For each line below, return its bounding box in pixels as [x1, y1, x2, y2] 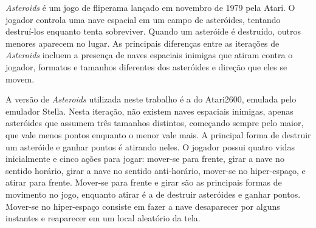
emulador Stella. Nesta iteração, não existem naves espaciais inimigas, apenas [5, 104, 294, 117]
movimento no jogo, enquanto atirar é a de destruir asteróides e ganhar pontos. [5, 187, 301, 200]
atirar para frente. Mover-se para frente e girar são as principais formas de [5, 176, 282, 189]
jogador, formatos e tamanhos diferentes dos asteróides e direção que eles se [5, 60, 287, 73]
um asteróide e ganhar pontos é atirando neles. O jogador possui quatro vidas [5, 140, 295, 153]
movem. [5, 72, 35, 85]
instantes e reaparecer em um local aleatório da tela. [5, 212, 201, 224]
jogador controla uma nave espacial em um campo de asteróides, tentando [5, 13, 281, 25]
